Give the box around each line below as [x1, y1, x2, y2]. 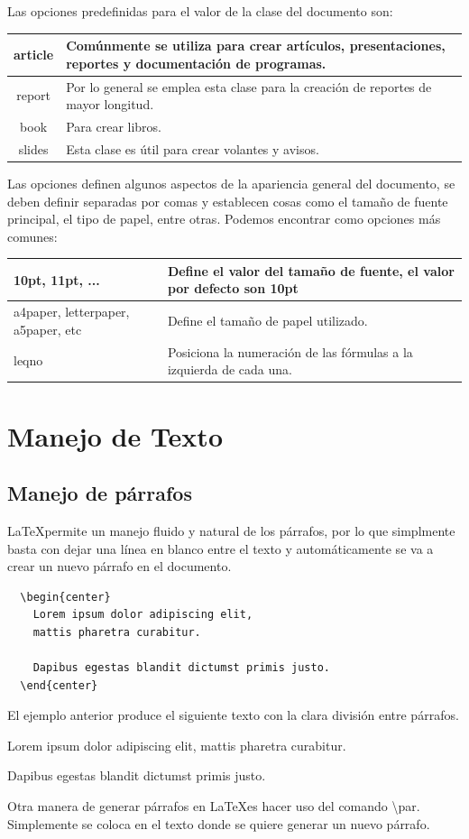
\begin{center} [20, 590, 111, 604]
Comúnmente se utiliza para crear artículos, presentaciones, [66, 36, 446, 55]
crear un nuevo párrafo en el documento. [7, 557, 232, 576]
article [14, 44, 54, 63]
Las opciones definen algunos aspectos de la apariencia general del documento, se [7, 173, 455, 192]
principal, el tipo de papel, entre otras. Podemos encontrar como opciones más [7, 209, 441, 228]
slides [18, 139, 49, 158]
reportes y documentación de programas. [66, 53, 326, 72]
